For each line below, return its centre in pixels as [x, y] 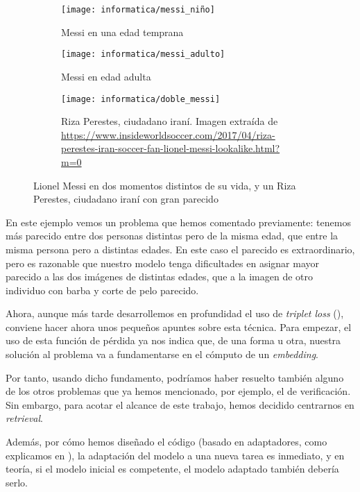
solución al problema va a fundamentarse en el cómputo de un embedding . [162, 354]
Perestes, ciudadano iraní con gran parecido [126, 199]
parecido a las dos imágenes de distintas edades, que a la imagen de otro [160, 277]
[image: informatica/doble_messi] [141, 99]
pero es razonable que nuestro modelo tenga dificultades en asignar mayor [162, 263]
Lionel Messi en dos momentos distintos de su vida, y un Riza [165, 185]
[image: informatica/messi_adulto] [143, 54]
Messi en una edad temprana [122, 32]
